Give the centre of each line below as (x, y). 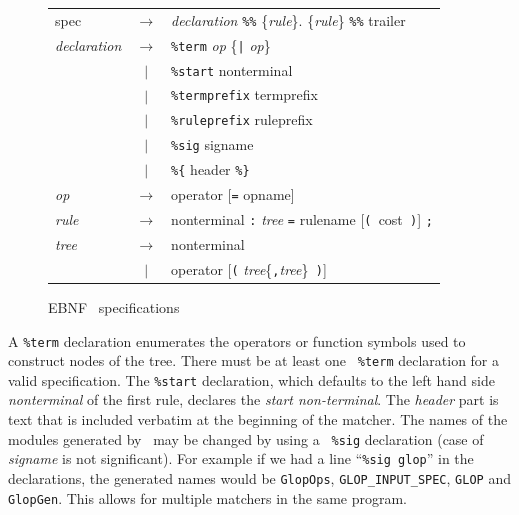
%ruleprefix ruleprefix (242, 119)
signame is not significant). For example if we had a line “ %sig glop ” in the (241, 458)
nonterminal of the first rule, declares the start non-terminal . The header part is (253, 399)
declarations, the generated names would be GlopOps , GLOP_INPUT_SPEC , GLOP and (259, 477)
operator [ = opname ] (233, 194)
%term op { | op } (221, 44)
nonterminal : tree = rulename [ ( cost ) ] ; (302, 219)
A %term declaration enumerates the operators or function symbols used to (237, 340)
